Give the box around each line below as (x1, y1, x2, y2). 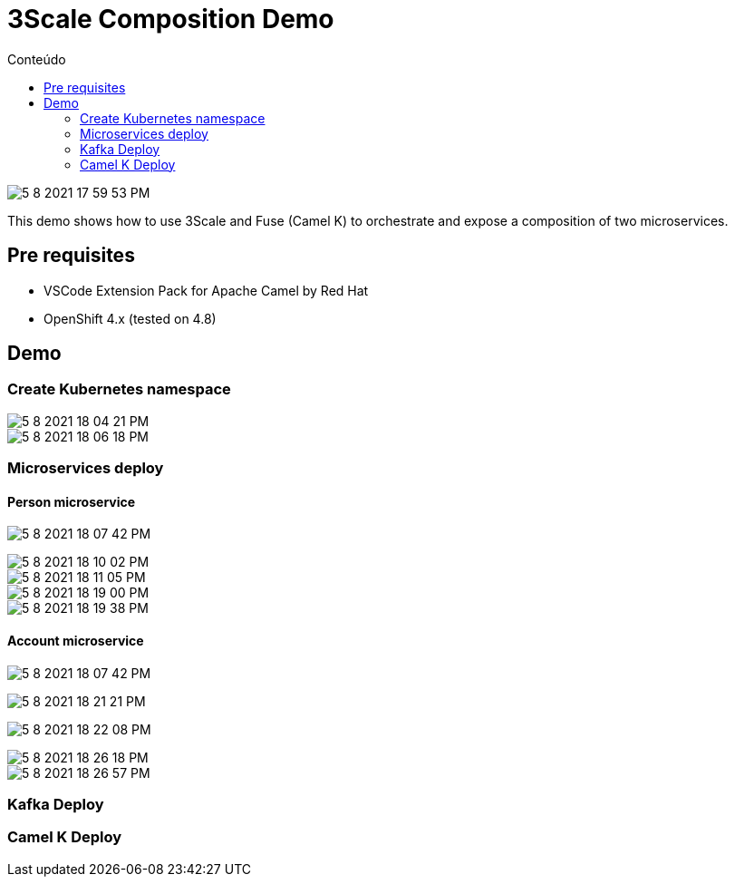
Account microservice (7, 633, 144, 649)
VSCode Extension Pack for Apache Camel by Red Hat (44, 282, 369, 298)
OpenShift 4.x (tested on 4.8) (44, 310, 217, 326)
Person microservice (7, 493, 136, 510)
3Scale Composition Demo (7, 4, 334, 34)
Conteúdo (7, 51, 66, 67)
